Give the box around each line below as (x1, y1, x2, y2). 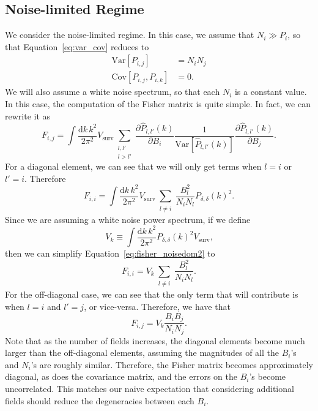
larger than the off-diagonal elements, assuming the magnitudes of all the (5, 346, 279, 359)
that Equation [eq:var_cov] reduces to (5, 40, 149, 53)
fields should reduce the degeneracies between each (5, 394, 194, 407)
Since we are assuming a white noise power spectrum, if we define (5, 213, 251, 225)
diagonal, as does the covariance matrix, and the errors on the (5, 370, 237, 383)
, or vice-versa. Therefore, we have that (84, 300, 231, 313)
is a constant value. (234, 85, 307, 98)
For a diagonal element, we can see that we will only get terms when (5, 160, 262, 173)
